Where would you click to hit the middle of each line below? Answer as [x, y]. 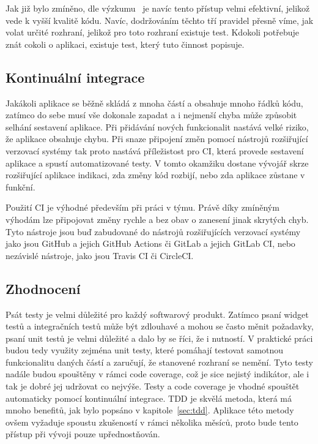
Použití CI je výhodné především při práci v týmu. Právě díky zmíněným [142, 207]
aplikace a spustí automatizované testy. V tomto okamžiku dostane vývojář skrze [157, 163]
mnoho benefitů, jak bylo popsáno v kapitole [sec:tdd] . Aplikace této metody [150, 410]
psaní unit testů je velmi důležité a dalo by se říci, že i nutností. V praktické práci [159, 338]
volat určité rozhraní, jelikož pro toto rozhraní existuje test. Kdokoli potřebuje [152, 32]
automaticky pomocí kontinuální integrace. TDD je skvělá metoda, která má [149, 398]
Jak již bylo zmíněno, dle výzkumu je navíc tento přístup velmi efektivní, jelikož [158, 8]
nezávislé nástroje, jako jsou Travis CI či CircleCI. [100, 255]
